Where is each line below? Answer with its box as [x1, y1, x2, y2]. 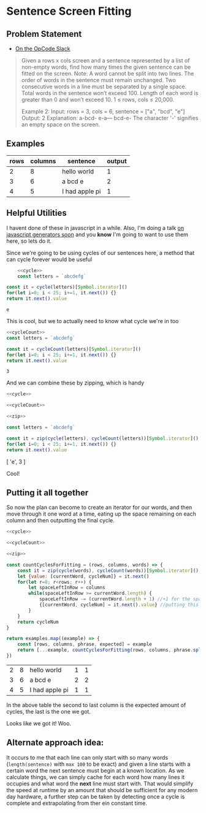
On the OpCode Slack [15, 45, 71, 52]
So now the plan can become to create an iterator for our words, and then [6, 504, 193, 511]
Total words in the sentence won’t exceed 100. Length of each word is [21, 90, 199, 96]
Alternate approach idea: [6, 738, 104, 748]
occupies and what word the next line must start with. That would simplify [6, 780, 194, 787]
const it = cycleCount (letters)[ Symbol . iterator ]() [6, 346, 141, 352]
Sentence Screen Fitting [6, 4, 132, 18]
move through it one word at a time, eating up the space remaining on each [6, 510, 196, 517]
